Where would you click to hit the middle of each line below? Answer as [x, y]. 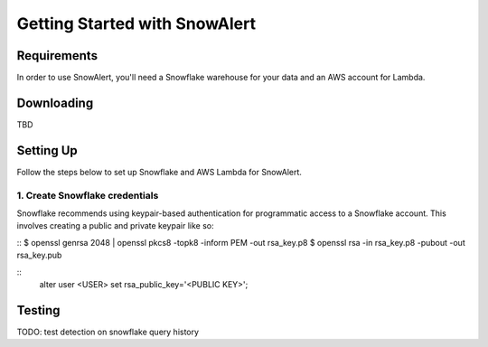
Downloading [55, 103]
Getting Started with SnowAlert [136, 23]
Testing [38, 310]
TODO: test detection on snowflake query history [108, 332]
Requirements [57, 56]
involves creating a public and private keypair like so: [115, 226]
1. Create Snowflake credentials [88, 195]
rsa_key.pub [39, 255]
